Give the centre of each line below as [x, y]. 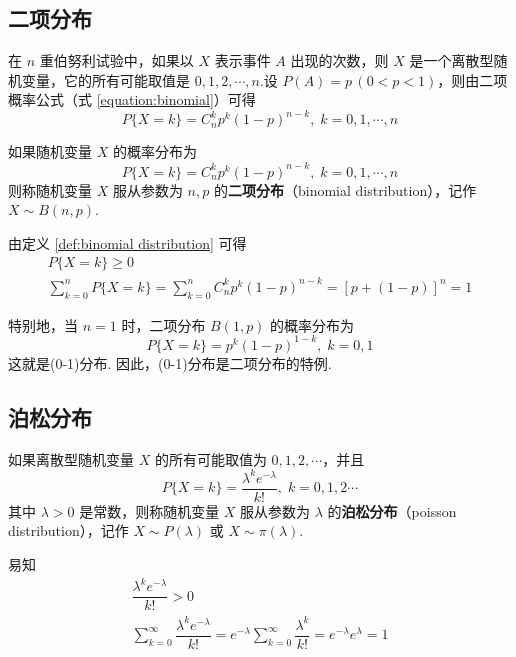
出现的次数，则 [339, 60]
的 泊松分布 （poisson [392, 510]
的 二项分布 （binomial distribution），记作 [345, 189]
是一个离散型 [451, 60]
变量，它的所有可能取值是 [105, 79]
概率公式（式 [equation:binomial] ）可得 [132, 99]
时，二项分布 [163, 324]
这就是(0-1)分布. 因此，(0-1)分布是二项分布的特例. [170, 362]
